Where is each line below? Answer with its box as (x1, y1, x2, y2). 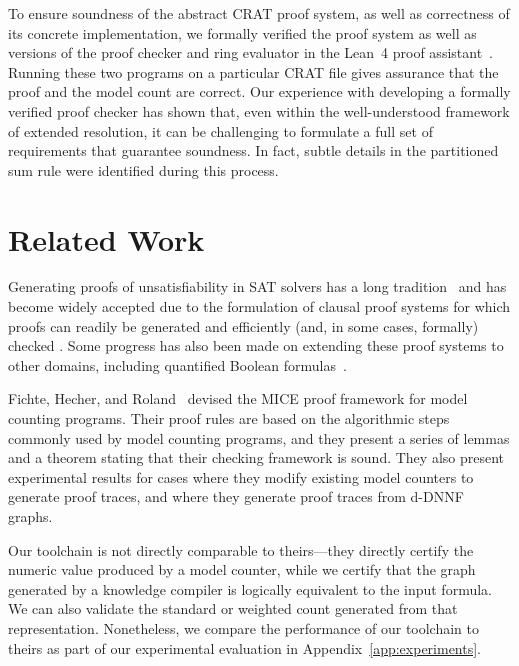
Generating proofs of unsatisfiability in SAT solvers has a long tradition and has (8, 276, 507, 297)
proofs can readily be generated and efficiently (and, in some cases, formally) (8, 315, 479, 336)
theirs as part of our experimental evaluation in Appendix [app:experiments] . (8, 637, 482, 658)
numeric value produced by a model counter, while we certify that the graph (8, 559, 476, 580)
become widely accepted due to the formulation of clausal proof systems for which (8, 296, 511, 317)
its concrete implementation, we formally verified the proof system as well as (8, 22, 477, 43)
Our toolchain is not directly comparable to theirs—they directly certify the (8, 539, 474, 560)
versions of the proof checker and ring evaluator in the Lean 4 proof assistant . (8, 42, 494, 63)
